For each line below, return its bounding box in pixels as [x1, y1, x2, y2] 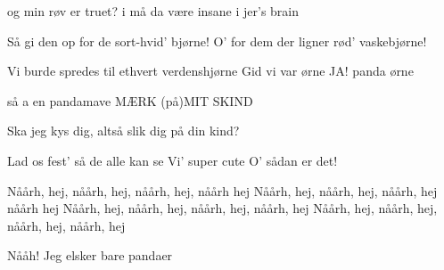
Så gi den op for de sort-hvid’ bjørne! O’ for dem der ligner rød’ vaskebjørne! [7, 31, 427, 50]
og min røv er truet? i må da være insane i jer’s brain [7, 2, 300, 20]
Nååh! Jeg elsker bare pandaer [7, 246, 173, 265]
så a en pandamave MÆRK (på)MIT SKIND [7, 91, 253, 110]
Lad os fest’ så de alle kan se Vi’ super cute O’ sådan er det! [7, 151, 338, 169]
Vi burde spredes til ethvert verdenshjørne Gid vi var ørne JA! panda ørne [7, 61, 414, 80]
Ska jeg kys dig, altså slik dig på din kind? [7, 121, 240, 140]
